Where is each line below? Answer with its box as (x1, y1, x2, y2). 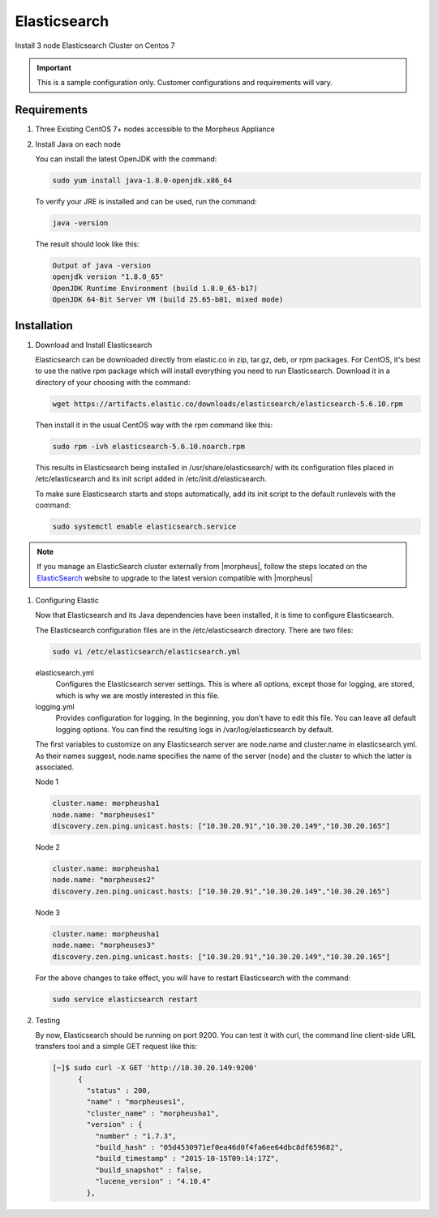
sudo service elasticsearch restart (52, 994, 199, 1004)
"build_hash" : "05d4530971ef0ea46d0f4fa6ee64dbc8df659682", (94, 1143, 344, 1152)
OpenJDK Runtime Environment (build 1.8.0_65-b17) (52, 284, 259, 293)
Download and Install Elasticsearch (35, 340, 152, 349)
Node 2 (35, 842, 61, 852)
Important (36, 62, 72, 72)
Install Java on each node (35, 139, 122, 149)
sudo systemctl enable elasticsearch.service (52, 521, 237, 531)
